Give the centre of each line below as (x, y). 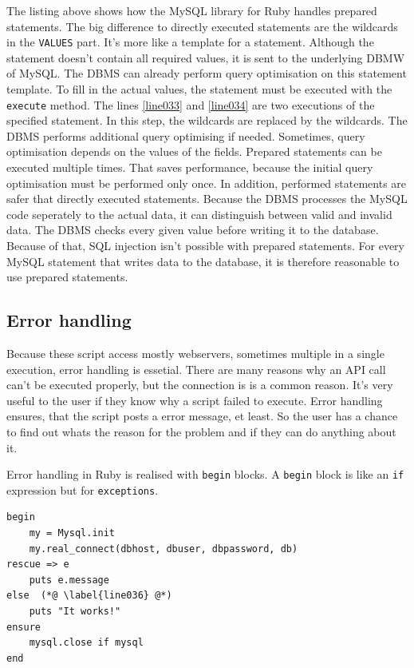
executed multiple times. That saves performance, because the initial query (190, 167)
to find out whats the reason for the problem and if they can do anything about (201, 431)
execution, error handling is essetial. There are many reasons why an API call (196, 369)
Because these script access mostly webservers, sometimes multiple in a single (195, 354)
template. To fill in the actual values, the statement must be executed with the (199, 89)
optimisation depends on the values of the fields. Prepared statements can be (194, 151)
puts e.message (69, 580)
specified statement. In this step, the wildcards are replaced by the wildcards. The (207, 120)
